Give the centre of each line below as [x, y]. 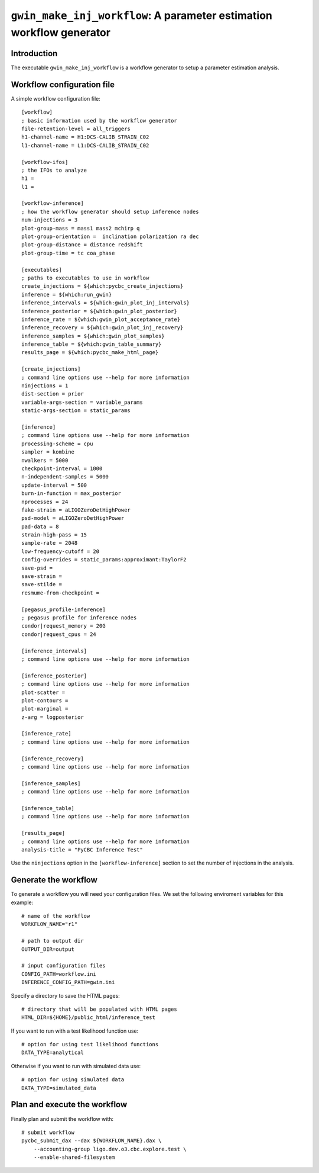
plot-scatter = [43, 692]
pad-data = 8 [40, 526]
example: [22, 902]
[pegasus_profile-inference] [64, 609]
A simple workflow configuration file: [56, 98]
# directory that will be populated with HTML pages [99, 1009]
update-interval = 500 [54, 485]
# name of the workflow [56, 916]
